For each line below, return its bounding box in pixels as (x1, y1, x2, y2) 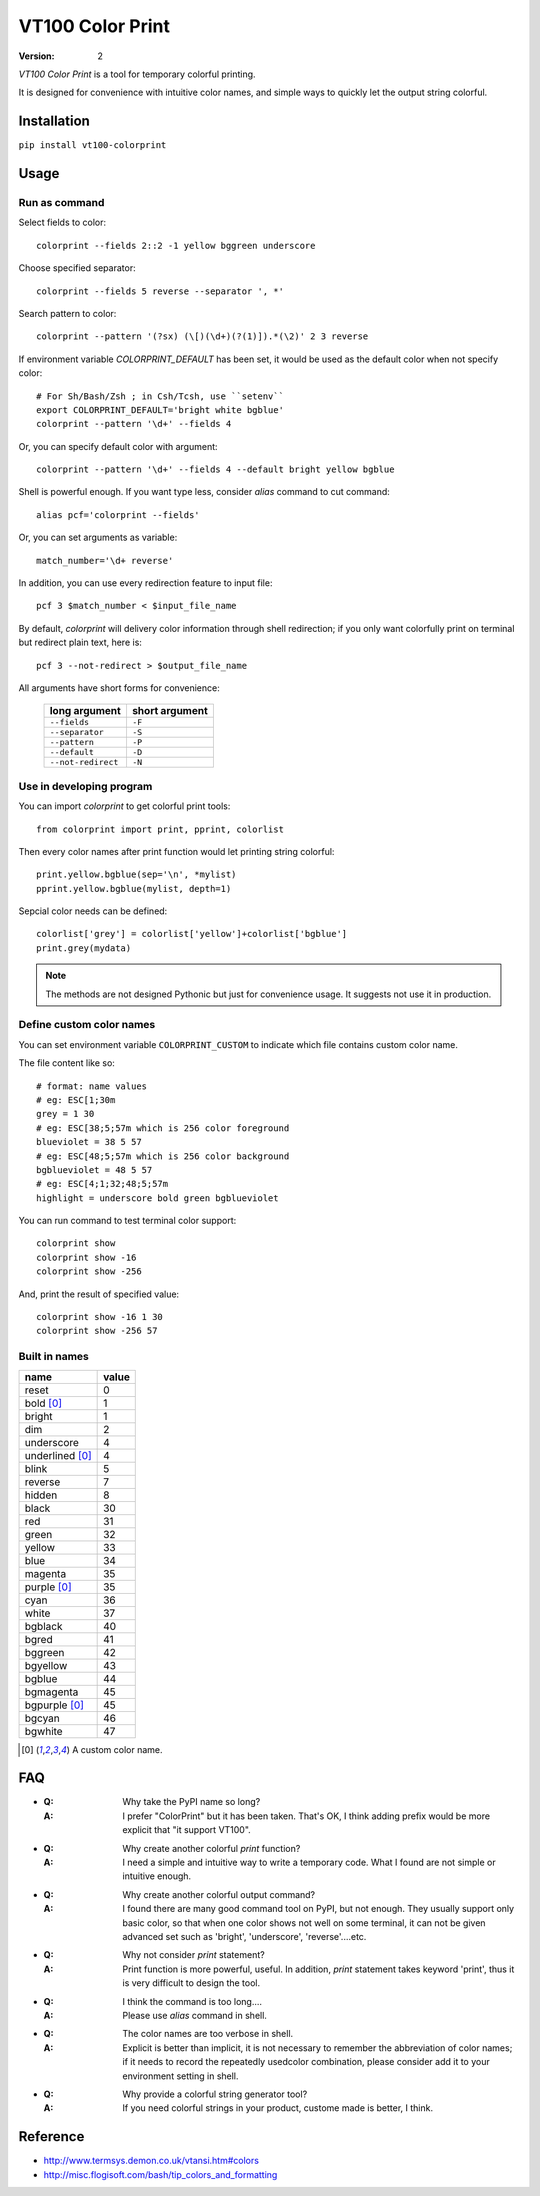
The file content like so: (18, 1057, 115, 1069)
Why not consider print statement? (122, 1949, 265, 1961)
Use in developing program (18, 779, 153, 793)
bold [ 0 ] (24, 1396, 63, 1410)
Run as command (18, 196, 105, 210)
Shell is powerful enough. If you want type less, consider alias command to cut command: (18, 486, 390, 498)
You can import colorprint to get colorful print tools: (18, 800, 231, 812)
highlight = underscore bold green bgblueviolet (36, 1192, 279, 1204)
